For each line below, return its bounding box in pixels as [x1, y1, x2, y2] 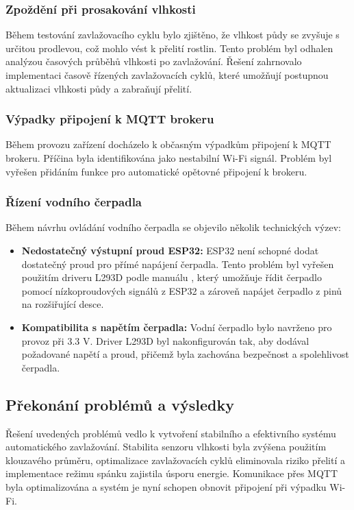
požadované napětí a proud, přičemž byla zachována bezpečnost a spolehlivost [21, 347, 349, 361]
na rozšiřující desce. [21, 297, 104, 311]
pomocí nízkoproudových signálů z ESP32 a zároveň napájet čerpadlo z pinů [21, 283, 342, 297]
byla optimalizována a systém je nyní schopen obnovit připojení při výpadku [5, 479, 327, 494]
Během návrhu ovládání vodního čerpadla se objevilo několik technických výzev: [5, 220, 341, 234]
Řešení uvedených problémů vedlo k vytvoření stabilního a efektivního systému [5, 426, 336, 440]
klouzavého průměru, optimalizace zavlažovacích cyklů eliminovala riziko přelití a [5, 452, 345, 467]
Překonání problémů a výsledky [5, 393, 235, 415]
